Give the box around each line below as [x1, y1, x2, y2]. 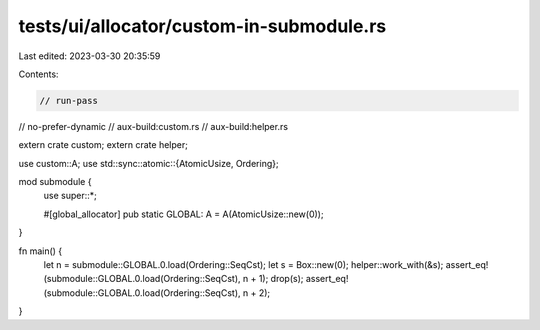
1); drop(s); [258, 273, 304, 285]
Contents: [18, 68, 59, 80]
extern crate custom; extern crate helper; [18, 139, 189, 151]
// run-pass [39, 95, 99, 106]
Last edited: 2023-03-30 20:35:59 [18, 50, 161, 62]
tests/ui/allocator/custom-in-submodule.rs [18, 15, 387, 37]
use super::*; [43, 190, 97, 202]
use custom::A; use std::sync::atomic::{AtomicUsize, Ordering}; [18, 157, 279, 169]
